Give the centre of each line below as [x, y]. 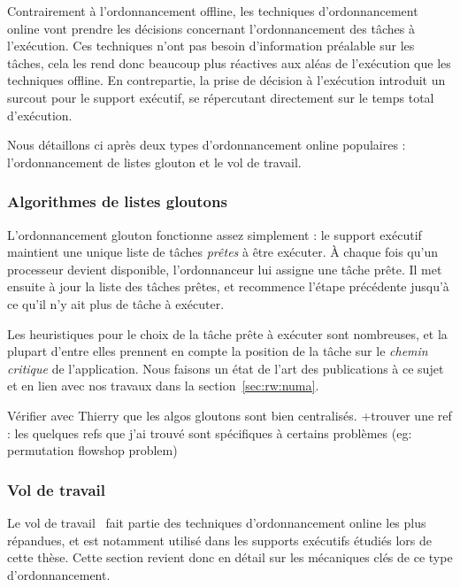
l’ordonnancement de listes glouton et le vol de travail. [154, 162]
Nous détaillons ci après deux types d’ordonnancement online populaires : [207, 145]
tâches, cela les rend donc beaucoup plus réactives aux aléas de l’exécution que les [229, 62]
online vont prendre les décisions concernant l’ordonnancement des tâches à [211, 28]
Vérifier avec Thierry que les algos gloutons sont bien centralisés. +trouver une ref [230, 415]
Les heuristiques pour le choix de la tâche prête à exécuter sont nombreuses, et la [227, 333]
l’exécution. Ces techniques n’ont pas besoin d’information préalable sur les [211, 46]
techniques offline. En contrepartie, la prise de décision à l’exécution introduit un [226, 80]
